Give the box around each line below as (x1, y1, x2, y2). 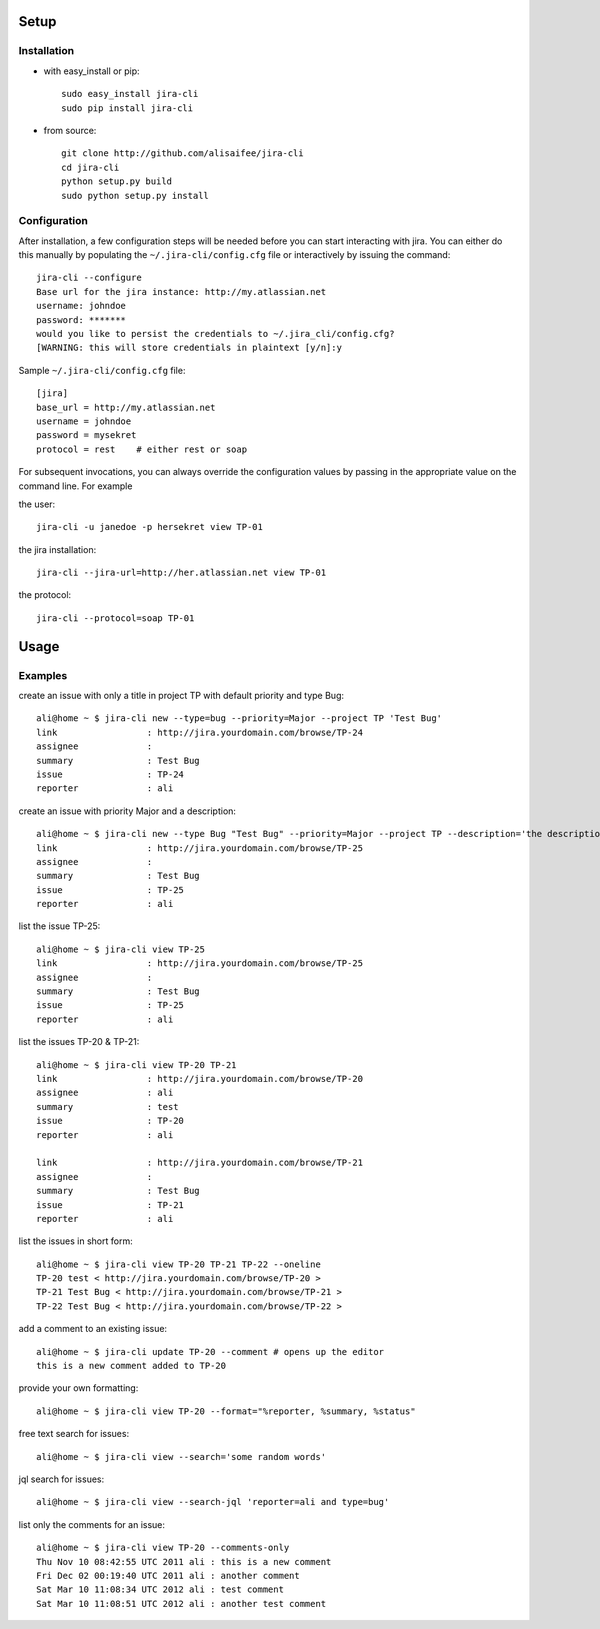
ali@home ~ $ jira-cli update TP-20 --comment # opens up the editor (36, 1346, 385, 1357)
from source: (43, 124, 97, 136)
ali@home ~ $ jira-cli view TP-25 (36, 943, 205, 955)
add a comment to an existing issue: (18, 1323, 168, 1335)
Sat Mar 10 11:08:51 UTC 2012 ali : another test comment (36, 1598, 327, 1609)
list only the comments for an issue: (18, 1518, 165, 1530)
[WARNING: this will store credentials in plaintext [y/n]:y (36, 342, 342, 354)
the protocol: (18, 589, 72, 601)
